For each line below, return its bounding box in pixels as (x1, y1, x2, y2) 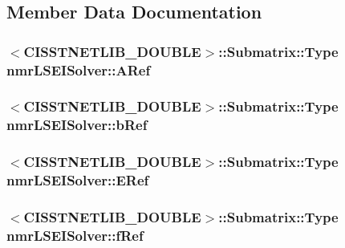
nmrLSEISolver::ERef (6, 170, 149, 190)
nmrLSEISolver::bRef (6, 115, 148, 135)
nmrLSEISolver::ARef (6, 59, 151, 79)
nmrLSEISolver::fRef (6, 225, 144, 245)
